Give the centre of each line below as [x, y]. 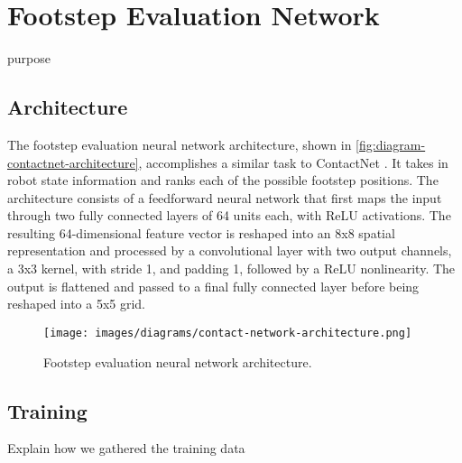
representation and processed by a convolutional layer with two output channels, [230, 250]
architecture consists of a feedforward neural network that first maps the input [225, 197]
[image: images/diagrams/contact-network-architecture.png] [228, 333]
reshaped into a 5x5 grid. [77, 304]
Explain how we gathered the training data [126, 448]
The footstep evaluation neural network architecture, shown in [180, 144]
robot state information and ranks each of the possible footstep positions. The [223, 180]
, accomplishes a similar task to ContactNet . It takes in [293, 162]
